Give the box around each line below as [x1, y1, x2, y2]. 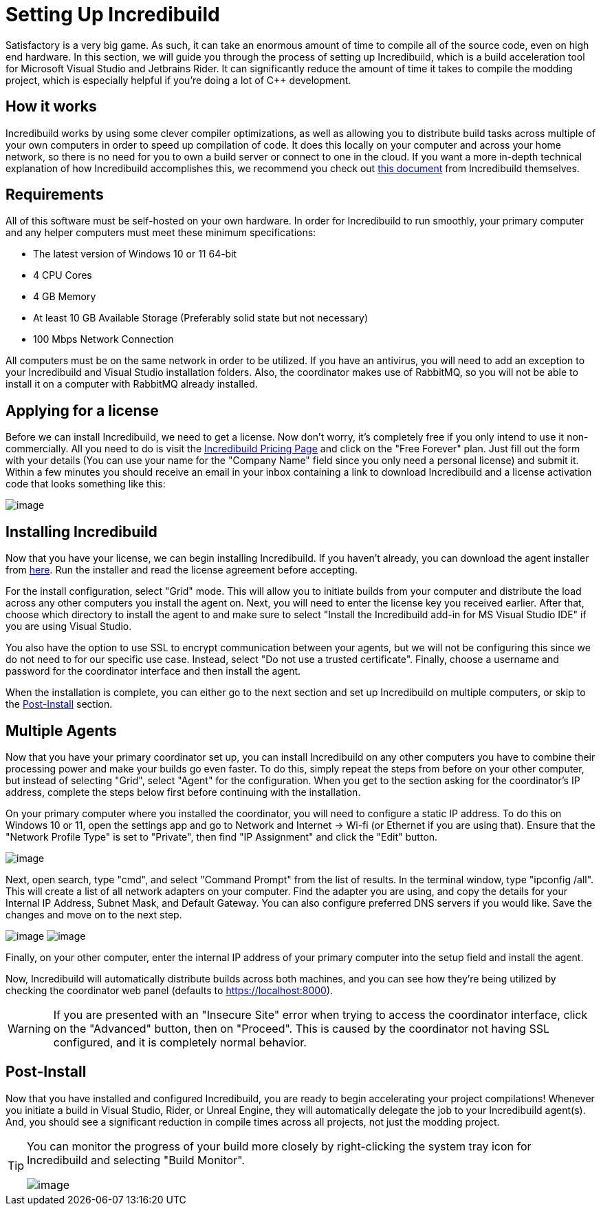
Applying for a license [6, 401, 159, 419]
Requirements [6, 186, 104, 204]
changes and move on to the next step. [6, 908, 182, 920]
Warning [8, 1021, 51, 1035]
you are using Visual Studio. [6, 620, 132, 633]
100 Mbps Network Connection [33, 333, 174, 346]
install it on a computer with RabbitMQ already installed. [6, 378, 258, 390]
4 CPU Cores [33, 269, 92, 282]
